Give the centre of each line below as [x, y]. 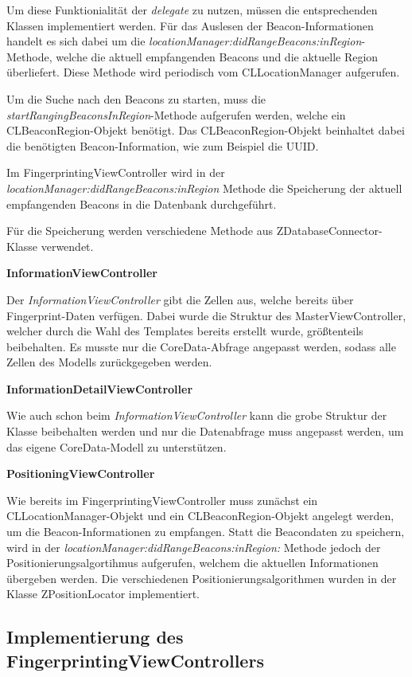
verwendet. [67, 246]
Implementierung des [95, 637]
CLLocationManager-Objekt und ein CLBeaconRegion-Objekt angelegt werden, [200, 516]
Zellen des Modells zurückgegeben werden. [109, 362]
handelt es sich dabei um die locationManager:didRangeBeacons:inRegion [184, 41]
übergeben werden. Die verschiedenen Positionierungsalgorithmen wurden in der [202, 578]
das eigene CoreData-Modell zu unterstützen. [117, 446]
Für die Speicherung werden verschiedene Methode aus [140, 231]
